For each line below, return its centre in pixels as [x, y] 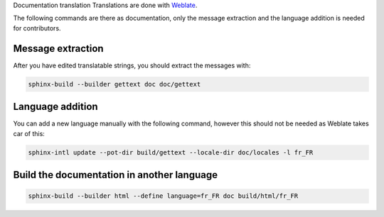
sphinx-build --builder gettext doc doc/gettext [114, 84]
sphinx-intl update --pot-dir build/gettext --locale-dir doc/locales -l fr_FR [171, 152]
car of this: [29, 133]
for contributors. [37, 28]
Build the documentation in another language [116, 175]
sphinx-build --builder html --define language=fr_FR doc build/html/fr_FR [163, 196]
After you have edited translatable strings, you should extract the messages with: [132, 65]
